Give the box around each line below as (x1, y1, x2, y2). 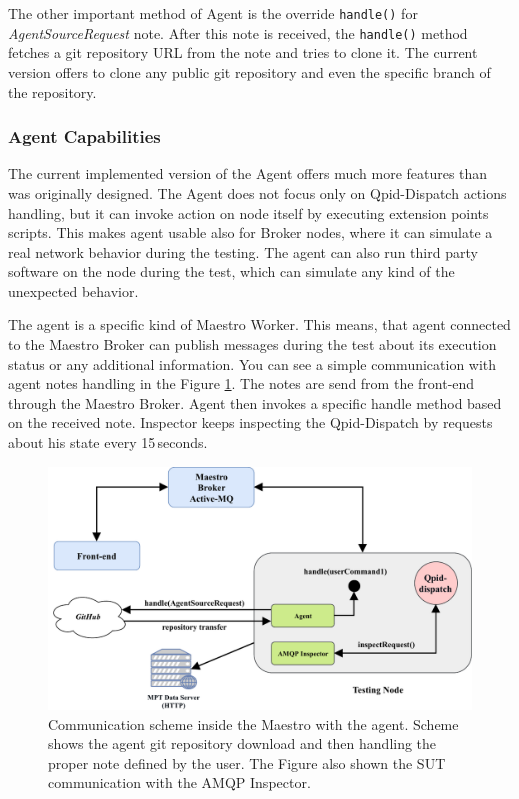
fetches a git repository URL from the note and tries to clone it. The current (8, 42, 478, 63)
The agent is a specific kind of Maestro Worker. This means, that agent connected (8, 314, 511, 335)
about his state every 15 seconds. (8, 432, 208, 453)
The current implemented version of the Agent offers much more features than (8, 163, 488, 184)
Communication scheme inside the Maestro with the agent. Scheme (48, 713, 459, 734)
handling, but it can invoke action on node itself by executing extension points (8, 202, 489, 223)
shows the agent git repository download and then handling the (48, 733, 437, 754)
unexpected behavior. (8, 280, 139, 301)
